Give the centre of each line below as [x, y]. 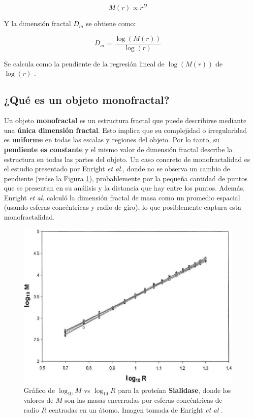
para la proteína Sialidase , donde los [175, 390]
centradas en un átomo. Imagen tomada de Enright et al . [136, 410]
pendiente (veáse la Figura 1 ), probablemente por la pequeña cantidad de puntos [126, 178]
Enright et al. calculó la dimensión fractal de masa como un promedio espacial [122, 197]
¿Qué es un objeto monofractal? [87, 100]
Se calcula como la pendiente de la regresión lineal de [84, 63]
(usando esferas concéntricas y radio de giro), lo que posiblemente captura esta [123, 207]
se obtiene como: [111, 23]
